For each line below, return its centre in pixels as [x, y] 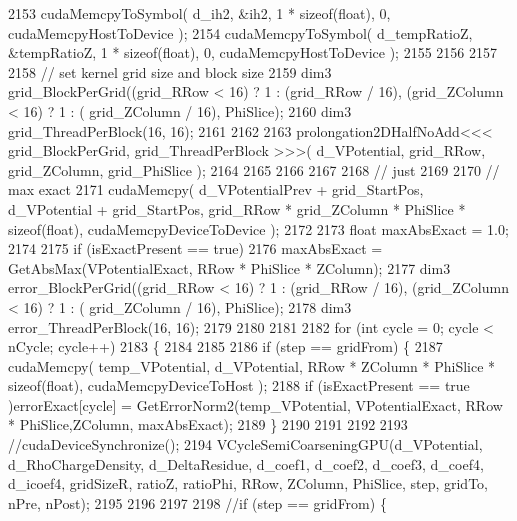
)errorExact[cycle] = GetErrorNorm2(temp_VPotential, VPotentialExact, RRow [255, 404]
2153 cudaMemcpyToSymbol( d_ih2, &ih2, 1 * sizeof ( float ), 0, [199, 13]
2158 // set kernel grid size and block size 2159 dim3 [170, 71]
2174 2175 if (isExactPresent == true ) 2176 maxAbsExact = [195, 248]
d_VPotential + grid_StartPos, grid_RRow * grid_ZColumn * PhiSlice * [237, 208]
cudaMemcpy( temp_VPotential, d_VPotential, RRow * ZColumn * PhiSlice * [252, 365]
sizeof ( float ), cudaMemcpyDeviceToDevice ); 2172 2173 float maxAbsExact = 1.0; [258, 228]
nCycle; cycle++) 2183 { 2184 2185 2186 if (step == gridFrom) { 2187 [225, 346]
